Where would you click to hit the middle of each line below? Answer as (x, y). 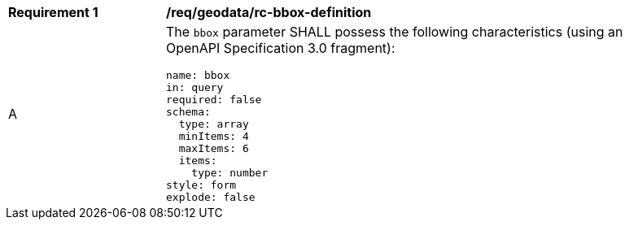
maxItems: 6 (214, 148)
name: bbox (198, 75)
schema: (188, 112)
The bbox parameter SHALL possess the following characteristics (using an (395, 32)
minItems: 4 (214, 136)
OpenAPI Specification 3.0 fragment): (281, 48)
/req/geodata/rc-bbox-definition (269, 12)
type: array (214, 124)
